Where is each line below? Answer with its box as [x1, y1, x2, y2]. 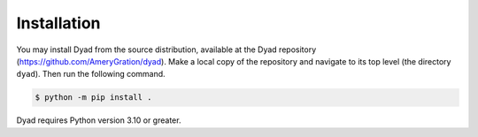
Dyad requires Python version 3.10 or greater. [16, 115, 181, 126]
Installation [16, 13, 101, 33]
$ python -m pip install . [35, 93, 152, 103]
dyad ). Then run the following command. [16, 69, 166, 80]
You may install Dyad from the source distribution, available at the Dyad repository [16, 44, 317, 55]
